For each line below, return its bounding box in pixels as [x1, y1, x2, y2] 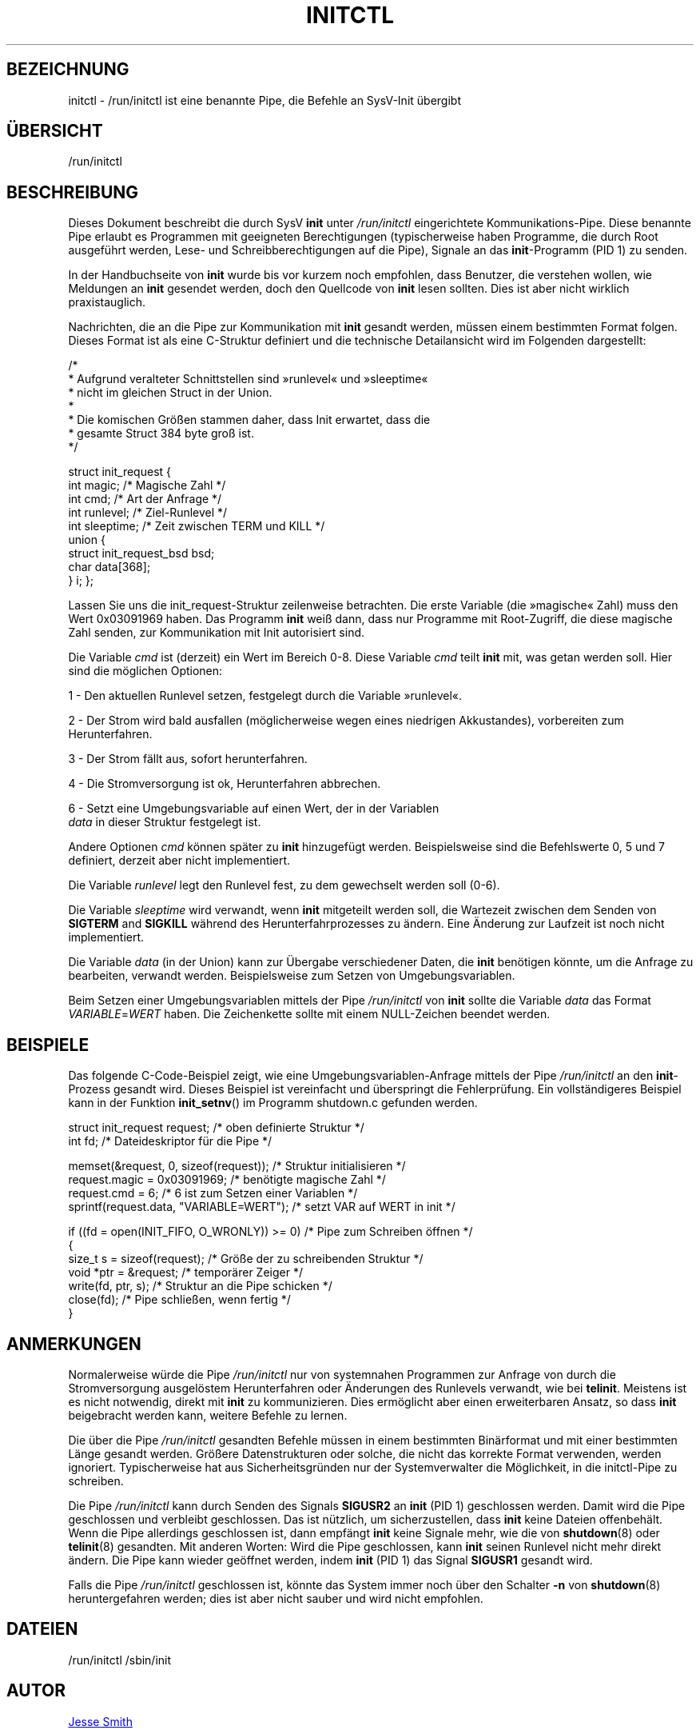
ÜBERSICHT [6, 121, 103, 142]
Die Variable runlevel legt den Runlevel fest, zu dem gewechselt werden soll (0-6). [68, 878, 500, 893]
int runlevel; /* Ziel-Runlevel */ [68, 505, 228, 520]
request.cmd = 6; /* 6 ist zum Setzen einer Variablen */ [68, 1186, 358, 1201]
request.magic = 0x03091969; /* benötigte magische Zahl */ [68, 1173, 386, 1187]
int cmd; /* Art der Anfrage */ [68, 492, 222, 506]
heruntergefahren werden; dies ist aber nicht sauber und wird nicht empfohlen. [68, 1591, 483, 1605]
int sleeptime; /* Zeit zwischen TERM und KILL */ [68, 519, 325, 533]
